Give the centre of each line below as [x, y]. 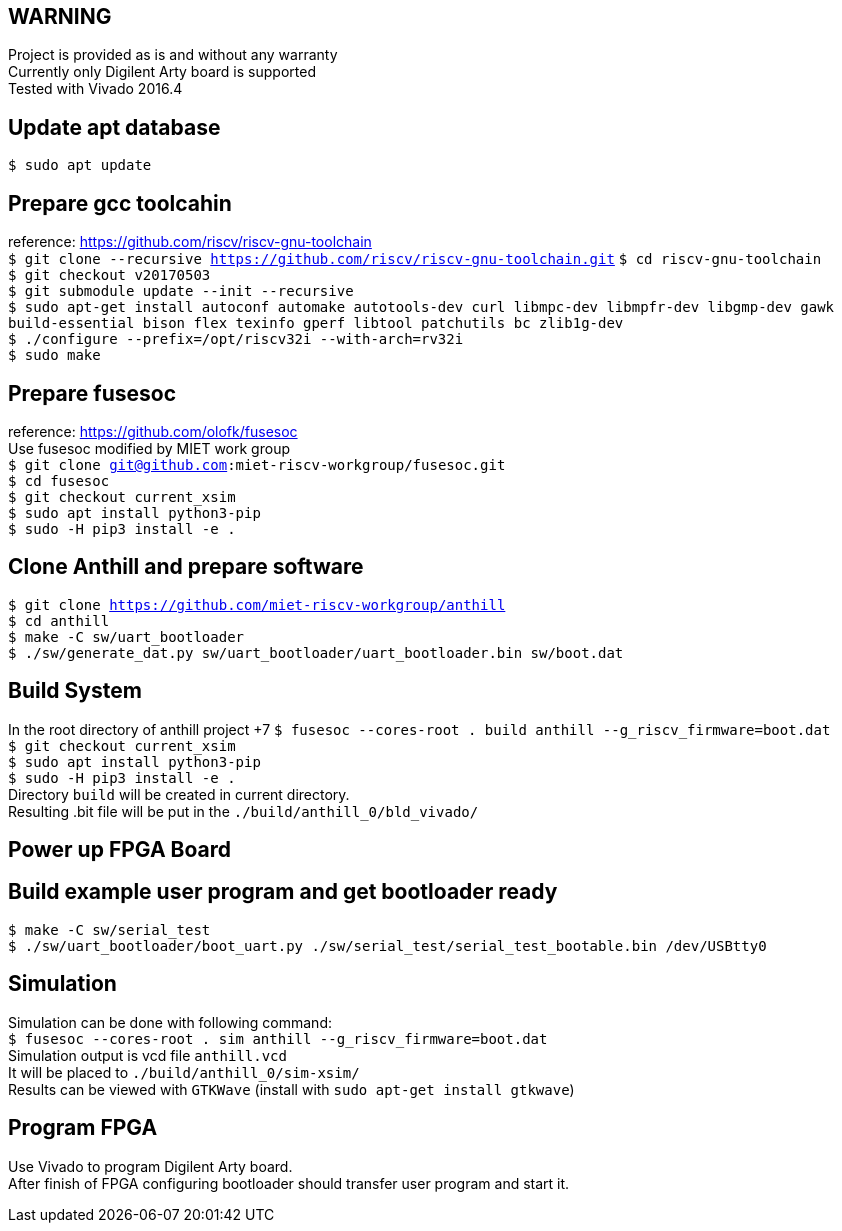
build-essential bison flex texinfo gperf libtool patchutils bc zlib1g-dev [316, 323]
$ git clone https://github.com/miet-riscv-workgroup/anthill [257, 604]
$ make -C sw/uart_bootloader [126, 636]
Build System [75, 691]
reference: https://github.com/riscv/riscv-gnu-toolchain [190, 242]
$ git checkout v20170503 [109, 275]
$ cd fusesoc [59, 480]
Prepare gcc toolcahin [120, 203]
